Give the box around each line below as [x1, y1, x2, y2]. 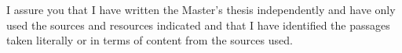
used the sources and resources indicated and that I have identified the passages [6, 16, 390, 33]
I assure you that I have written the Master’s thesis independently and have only [6, 2, 396, 17]
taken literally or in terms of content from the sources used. [6, 32, 293, 48]
